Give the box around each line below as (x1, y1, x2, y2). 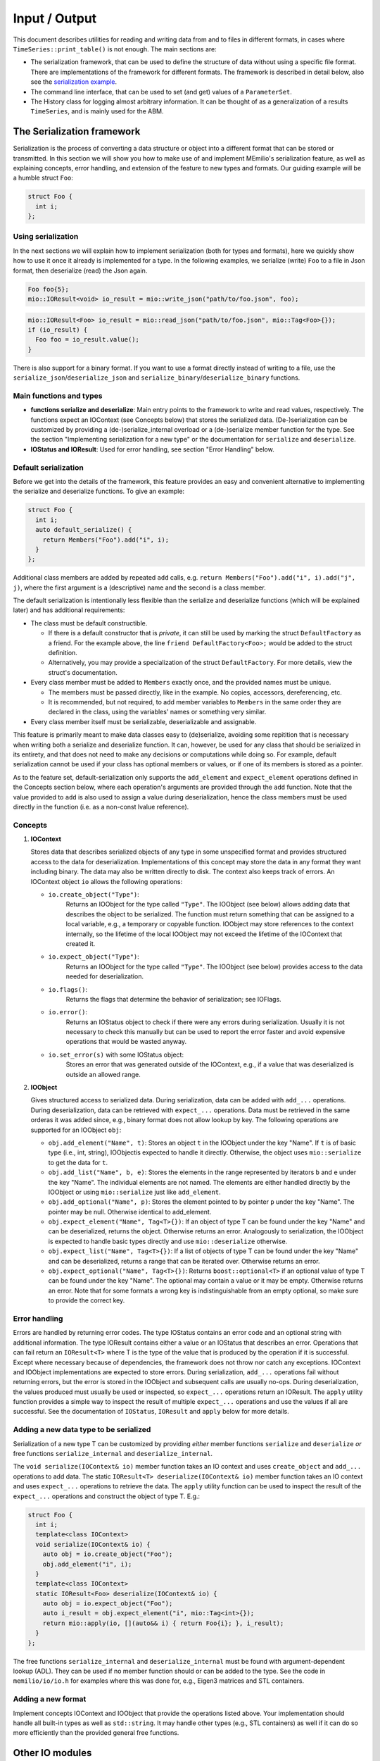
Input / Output (13, 11, 97, 26)
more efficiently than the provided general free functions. (13, 1729, 179, 1737)
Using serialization (13, 232, 79, 242)
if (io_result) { (27, 325, 88, 334)
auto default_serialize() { (35, 525, 132, 534)
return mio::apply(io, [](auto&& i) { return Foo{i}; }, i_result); (42, 1619, 284, 1627)
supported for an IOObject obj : (30, 1126, 122, 1134)
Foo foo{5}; (27, 285, 70, 293)
